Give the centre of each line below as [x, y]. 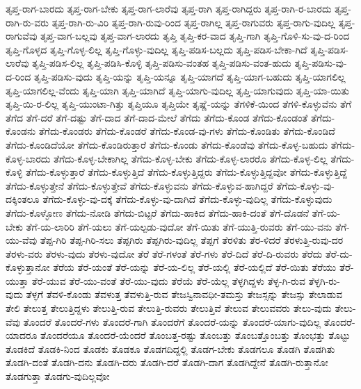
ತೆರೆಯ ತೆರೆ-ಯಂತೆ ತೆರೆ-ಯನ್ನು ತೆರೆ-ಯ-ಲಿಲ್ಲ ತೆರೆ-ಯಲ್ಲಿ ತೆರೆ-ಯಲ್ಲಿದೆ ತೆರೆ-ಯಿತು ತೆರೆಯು [195, 267]
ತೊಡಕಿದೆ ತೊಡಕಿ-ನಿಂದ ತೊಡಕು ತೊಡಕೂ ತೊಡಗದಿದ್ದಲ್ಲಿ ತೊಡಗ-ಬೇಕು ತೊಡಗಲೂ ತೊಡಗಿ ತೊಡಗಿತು [170, 348]
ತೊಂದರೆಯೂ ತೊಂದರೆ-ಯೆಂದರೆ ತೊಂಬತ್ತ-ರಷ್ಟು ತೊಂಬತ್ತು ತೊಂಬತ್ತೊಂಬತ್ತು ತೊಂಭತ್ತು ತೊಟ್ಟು [195, 335]
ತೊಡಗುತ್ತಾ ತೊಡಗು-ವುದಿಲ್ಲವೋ [58, 376]
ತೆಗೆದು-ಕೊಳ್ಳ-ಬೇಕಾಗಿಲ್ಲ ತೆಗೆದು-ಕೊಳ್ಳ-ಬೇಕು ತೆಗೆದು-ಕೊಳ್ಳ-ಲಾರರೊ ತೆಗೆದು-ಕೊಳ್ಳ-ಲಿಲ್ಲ [191, 158]
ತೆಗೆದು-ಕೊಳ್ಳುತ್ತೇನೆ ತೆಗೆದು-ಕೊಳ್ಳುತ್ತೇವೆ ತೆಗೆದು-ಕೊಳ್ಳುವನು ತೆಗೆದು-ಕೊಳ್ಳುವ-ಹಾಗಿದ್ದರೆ [139, 185]
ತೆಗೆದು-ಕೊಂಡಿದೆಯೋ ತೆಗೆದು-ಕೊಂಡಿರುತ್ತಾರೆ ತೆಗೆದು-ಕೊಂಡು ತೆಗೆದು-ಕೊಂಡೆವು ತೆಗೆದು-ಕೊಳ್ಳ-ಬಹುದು [167, 144]
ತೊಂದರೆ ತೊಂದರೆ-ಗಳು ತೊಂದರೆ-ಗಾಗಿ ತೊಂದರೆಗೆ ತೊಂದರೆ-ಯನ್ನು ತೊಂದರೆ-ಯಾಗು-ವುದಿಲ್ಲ [172, 321]
